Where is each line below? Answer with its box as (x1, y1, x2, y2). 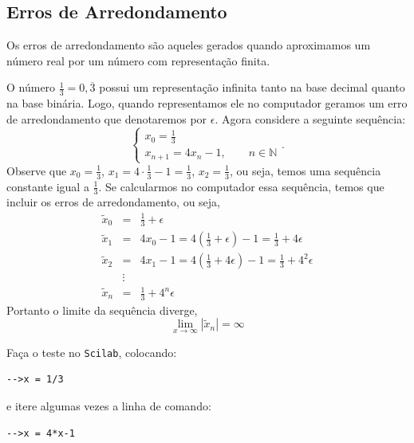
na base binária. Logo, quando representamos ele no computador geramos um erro (6, 95, 408, 112)
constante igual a (6, 178, 89, 194)
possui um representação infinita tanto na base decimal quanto (99, 79, 405, 96)
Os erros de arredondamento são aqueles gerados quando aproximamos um (6, 37, 371, 53)
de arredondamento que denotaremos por (6, 110, 207, 127)
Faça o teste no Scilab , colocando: (6, 343, 177, 360)
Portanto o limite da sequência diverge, (6, 301, 198, 318)
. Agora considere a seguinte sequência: (215, 110, 406, 127)
